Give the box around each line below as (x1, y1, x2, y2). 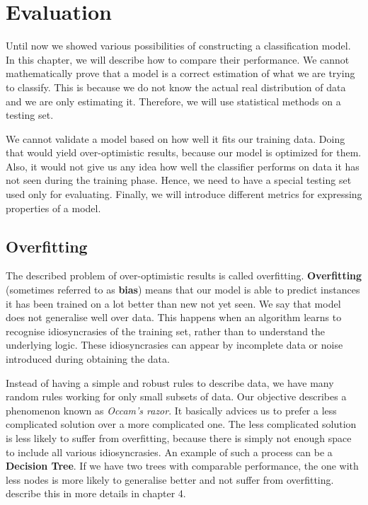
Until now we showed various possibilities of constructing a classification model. (6, 38, 351, 53)
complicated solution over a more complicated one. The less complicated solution (6, 417, 357, 431)
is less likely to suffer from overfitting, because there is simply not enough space (6, 430, 352, 445)
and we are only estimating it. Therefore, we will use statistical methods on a (6, 93, 341, 108)
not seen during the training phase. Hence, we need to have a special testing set (6, 173, 352, 187)
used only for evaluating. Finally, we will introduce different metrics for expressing (6, 187, 362, 202)
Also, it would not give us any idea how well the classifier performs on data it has (6, 158, 360, 173)
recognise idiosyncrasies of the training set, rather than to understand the (6, 323, 326, 338)
